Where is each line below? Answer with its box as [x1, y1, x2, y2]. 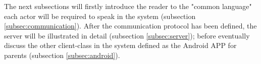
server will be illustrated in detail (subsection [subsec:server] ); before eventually [4, 30, 250, 40]
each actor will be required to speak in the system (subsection [4, 10, 196, 21]
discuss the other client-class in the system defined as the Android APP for [4, 40, 237, 50]
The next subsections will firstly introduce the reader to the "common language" [4, 1, 252, 11]
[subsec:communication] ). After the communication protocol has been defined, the [4, 20, 257, 31]
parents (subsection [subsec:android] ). [4, 49, 120, 60]
